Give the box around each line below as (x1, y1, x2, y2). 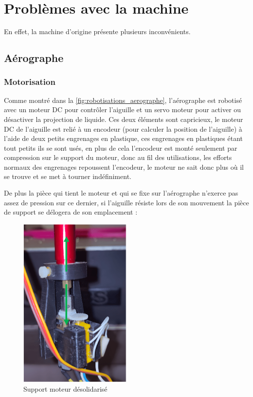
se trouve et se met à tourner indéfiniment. (4, 171, 131, 181)
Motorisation (4, 76, 55, 88)
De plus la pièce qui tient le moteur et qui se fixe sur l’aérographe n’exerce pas (4, 188, 238, 198)
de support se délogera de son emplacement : (4, 207, 138, 217)
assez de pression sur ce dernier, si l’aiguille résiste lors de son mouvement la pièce (4, 197, 249, 207)
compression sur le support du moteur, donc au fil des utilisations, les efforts (4, 152, 232, 162)
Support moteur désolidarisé (23, 383, 108, 394)
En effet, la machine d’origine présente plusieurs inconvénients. (4, 26, 191, 37)
